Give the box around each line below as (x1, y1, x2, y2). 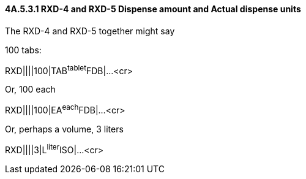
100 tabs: (5, 44, 42, 55)
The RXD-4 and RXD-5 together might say (5, 25, 175, 36)
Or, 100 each (5, 84, 56, 95)
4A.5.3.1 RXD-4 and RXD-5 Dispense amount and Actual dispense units (5, 4, 301, 14)
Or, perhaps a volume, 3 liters (5, 123, 124, 134)
